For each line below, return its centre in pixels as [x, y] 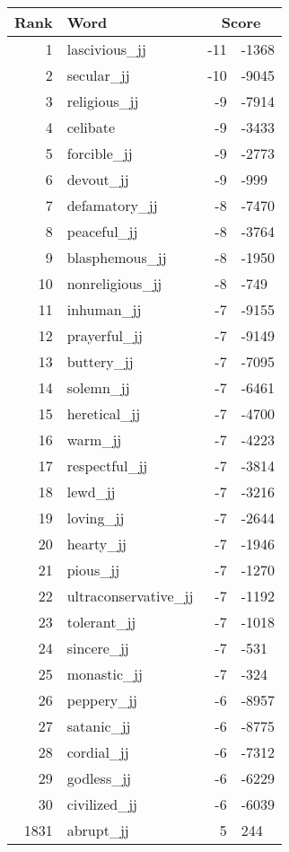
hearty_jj [96, 544]
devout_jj [98, 179]
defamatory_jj [112, 205]
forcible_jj [100, 153]
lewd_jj [91, 492]
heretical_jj [104, 413]
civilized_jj [102, 804]
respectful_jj [107, 466]
